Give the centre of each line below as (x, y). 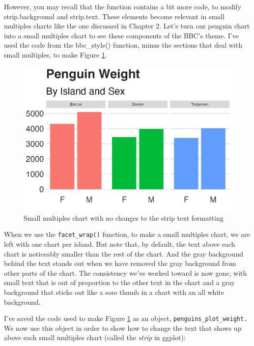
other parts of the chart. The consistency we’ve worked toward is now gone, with (126, 273)
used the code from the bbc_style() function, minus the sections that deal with (123, 45)
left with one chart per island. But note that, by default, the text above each (120, 244)
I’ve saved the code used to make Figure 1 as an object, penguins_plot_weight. (126, 318)
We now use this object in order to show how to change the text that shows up (123, 328)
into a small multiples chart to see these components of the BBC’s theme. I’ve (121, 35)
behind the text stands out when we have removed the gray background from (120, 263)
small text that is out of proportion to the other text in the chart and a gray (119, 282)
